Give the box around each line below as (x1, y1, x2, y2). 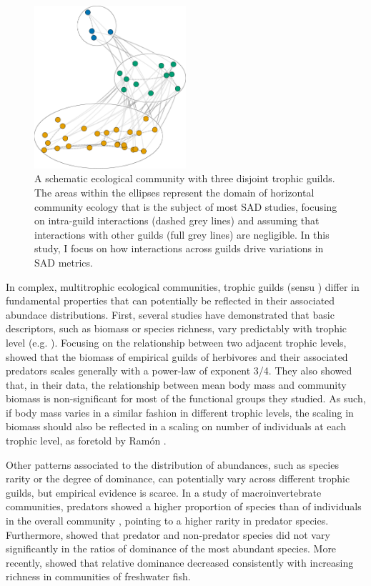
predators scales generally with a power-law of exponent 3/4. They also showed (6, 363, 352, 378)
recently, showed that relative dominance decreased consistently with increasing (6, 555, 354, 570)
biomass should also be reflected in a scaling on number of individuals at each (6, 419, 347, 434)
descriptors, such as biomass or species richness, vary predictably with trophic (6, 321, 347, 336)
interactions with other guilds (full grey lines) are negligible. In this (34, 227, 330, 242)
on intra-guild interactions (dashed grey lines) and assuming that (34, 213, 320, 228)
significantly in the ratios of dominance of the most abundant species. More (6, 541, 337, 556)
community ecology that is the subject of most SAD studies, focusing (34, 199, 337, 214)
